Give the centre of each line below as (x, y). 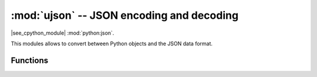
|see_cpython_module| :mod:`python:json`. (63, 33)
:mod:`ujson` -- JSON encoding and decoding (125, 15)
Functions (30, 60)
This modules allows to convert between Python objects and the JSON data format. (112, 43)
